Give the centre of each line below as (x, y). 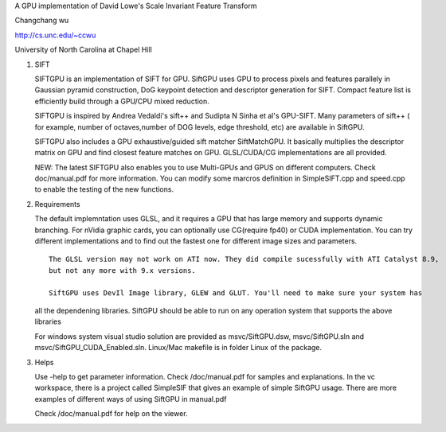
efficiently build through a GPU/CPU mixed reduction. (122, 101)
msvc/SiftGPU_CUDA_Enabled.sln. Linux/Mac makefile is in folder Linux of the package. (178, 348)
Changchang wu (42, 21)
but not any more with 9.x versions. (123, 270)
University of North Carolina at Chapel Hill (84, 50)
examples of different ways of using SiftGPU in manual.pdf (131, 399)
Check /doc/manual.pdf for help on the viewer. (111, 414)
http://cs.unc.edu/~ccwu (55, 35)
